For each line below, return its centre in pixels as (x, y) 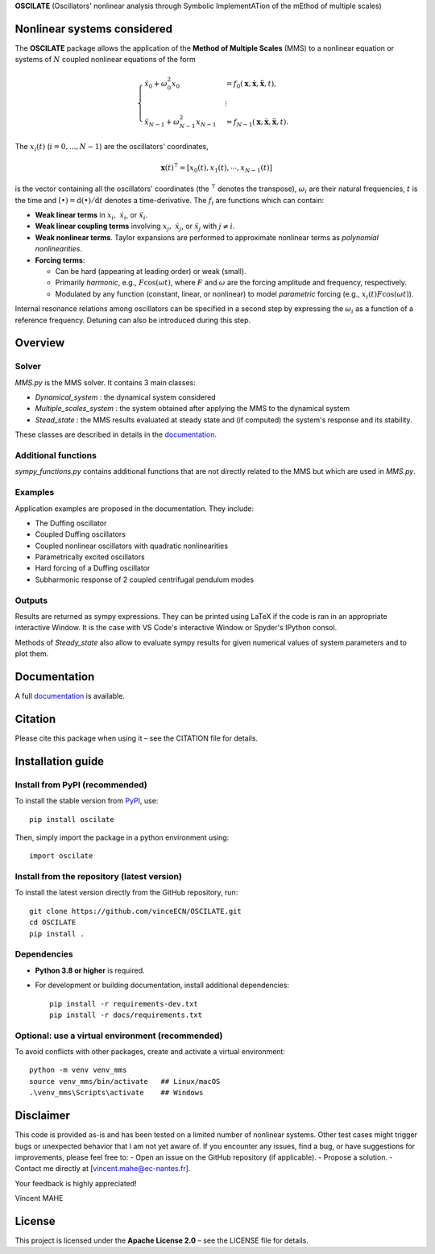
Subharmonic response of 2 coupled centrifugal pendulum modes (144, 579)
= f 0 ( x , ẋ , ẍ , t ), (251, 85)
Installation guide (60, 761)
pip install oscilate (72, 819)
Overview (40, 343)
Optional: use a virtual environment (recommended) (119, 1036)
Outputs (31, 600)
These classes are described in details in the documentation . (116, 434)
